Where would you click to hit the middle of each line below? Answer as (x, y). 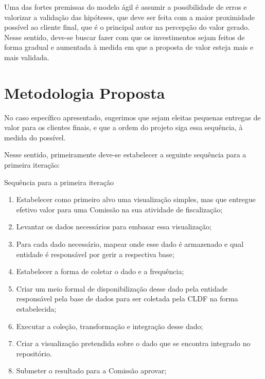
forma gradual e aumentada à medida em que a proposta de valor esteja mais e (129, 47)
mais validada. (27, 57)
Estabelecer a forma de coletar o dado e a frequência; (100, 271)
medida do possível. (35, 137)
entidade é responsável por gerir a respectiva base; (95, 254)
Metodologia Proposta (85, 92)
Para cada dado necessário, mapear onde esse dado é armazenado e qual (130, 244)
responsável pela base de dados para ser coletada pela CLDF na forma (127, 299)
